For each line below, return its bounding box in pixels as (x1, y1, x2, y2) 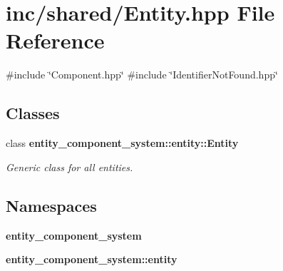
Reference (6, 26, 105, 55)
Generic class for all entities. (6, 159, 133, 174)
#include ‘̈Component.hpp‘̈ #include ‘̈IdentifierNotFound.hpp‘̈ (6, 67, 278, 82)
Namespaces (6, 194, 97, 216)
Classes (6, 102, 60, 124)
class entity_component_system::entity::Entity (6, 135, 239, 150)
